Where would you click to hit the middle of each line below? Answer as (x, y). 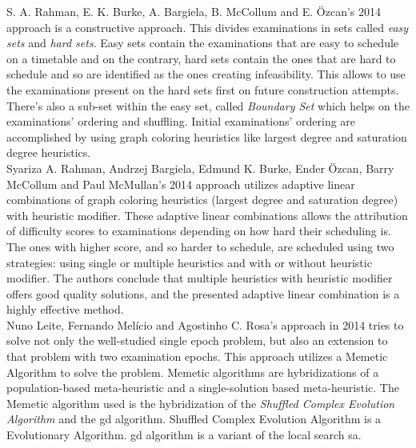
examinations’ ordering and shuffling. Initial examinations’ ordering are (181, 121)
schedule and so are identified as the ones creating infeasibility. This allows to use (206, 74)
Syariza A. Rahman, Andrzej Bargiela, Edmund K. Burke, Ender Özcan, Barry (200, 168)
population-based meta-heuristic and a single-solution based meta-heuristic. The (203, 388)
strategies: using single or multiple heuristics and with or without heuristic (189, 262)
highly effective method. (65, 309)
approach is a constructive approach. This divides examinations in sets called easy (208, 27)
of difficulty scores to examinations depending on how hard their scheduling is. (199, 231)
